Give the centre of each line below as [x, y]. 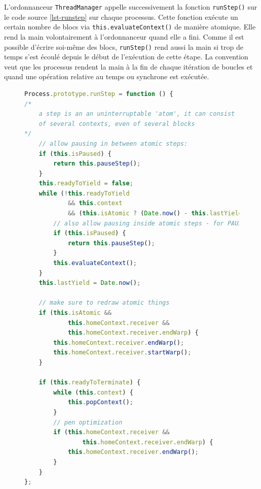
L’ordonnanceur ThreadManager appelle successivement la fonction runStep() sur [131, 7]
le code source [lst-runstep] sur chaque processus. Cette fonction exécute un [121, 17]
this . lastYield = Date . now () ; [90, 283]
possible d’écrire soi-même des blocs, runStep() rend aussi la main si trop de [124, 46]
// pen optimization [88, 422]
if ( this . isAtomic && [75, 313]
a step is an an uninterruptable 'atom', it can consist [137, 114]
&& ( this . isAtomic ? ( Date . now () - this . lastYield [155, 214]
